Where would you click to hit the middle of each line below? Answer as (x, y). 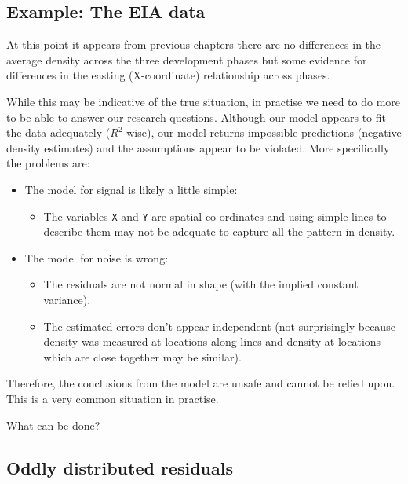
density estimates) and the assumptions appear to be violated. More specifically (198, 147)
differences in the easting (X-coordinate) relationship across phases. (168, 75)
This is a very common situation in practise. (113, 398)
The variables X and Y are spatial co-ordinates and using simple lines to (215, 216)
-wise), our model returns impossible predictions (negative (262, 132)
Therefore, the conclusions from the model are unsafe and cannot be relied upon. (201, 383)
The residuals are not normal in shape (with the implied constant (201, 284)
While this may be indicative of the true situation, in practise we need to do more (203, 101)
